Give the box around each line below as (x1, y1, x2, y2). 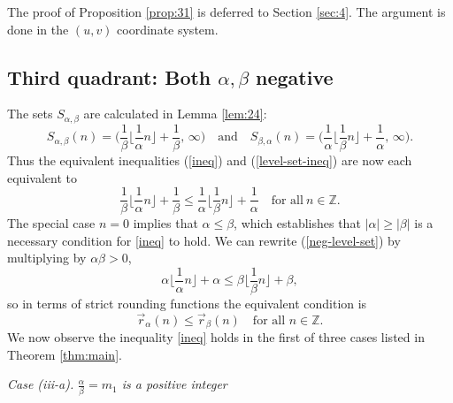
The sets (7, 104, 53, 123)
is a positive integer (121, 375, 227, 393)
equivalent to (7, 168, 77, 186)
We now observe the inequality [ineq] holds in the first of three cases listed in (7, 328, 425, 346)
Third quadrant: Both (7, 63, 211, 90)
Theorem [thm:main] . (7, 345, 122, 363)
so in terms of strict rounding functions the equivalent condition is (7, 294, 367, 312)
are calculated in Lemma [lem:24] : (83, 104, 267, 123)
